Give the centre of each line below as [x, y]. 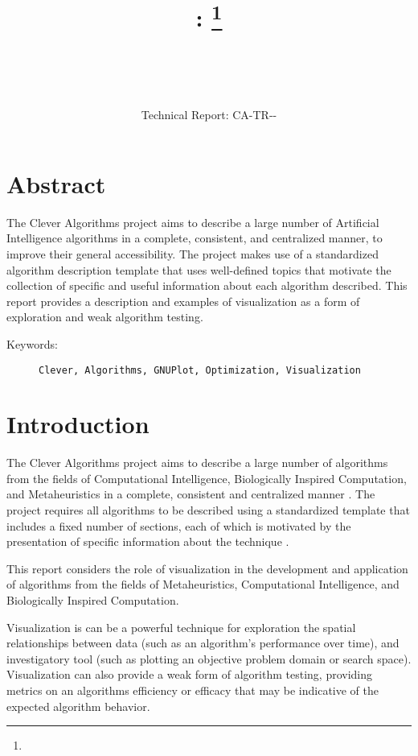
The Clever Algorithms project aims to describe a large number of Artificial [193, 222]
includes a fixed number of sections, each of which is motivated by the [179, 525]
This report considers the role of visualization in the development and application [207, 568]
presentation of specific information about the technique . [148, 541]
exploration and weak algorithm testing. [105, 317]
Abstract [56, 183]
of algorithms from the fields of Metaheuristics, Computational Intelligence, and [203, 584]
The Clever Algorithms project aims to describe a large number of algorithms [197, 463]
